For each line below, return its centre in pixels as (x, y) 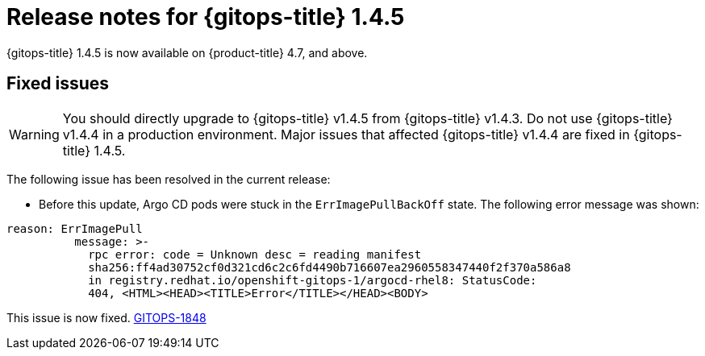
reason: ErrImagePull (75, 228)
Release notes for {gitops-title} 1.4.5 (206, 17)
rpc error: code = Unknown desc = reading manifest (255, 254)
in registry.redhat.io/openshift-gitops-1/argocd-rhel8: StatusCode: (313, 280)
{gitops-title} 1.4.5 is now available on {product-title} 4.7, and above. (187, 52)
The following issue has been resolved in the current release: (169, 179)
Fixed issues (58, 84)
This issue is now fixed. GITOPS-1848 (106, 317)
